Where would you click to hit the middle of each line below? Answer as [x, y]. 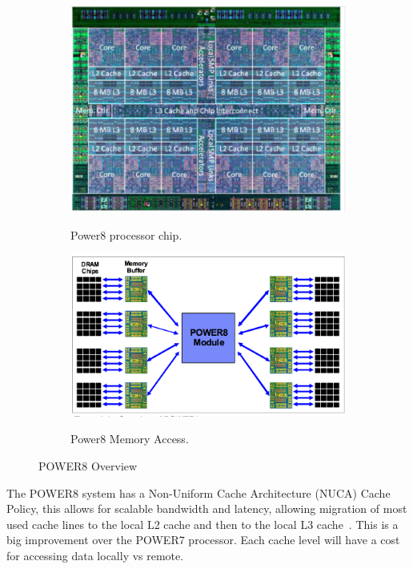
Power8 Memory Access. [130, 439]
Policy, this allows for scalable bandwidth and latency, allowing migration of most [207, 508]
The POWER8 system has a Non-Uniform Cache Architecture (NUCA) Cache [198, 492]
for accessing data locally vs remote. [95, 555]
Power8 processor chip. [126, 234]
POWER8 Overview [88, 465]
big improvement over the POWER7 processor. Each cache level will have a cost [203, 540]
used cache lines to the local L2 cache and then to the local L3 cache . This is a [202, 524]
